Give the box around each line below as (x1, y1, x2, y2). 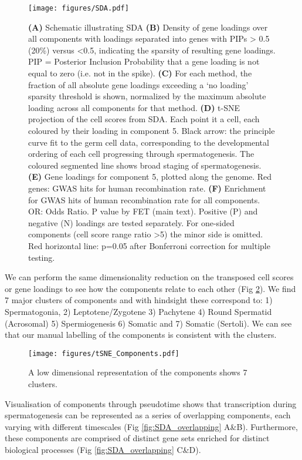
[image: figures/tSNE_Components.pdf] (28, 349, 179, 358)
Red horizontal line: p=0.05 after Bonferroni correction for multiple (28, 239, 270, 251)
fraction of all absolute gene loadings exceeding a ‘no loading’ (28, 78, 249, 90)
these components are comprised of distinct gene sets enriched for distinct (5, 432, 270, 444)
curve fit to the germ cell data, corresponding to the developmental (28, 136, 269, 148)
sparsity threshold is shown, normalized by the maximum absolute (28, 90, 266, 102)
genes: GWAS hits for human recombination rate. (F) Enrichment (28, 182, 266, 194)
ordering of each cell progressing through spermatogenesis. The (28, 147, 255, 160)
